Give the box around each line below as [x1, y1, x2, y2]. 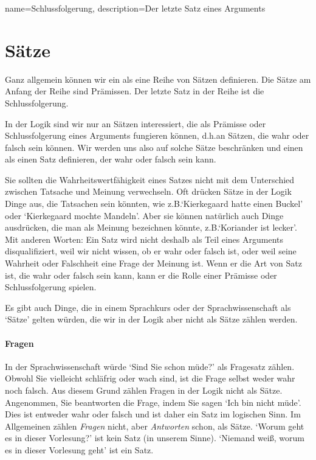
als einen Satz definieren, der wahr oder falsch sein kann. [5, 153, 216, 166]
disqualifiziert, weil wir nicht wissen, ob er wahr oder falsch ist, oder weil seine [5, 245, 297, 257]
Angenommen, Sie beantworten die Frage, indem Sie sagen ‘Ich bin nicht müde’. [5, 396, 301, 408]
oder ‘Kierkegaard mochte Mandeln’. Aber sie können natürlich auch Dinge [5, 209, 284, 221]
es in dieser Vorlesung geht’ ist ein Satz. [5, 443, 154, 456]
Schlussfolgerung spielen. [5, 281, 97, 293]
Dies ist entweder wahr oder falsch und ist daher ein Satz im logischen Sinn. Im [5, 408, 301, 420]
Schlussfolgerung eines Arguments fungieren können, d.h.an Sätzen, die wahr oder [5, 129, 309, 142]
